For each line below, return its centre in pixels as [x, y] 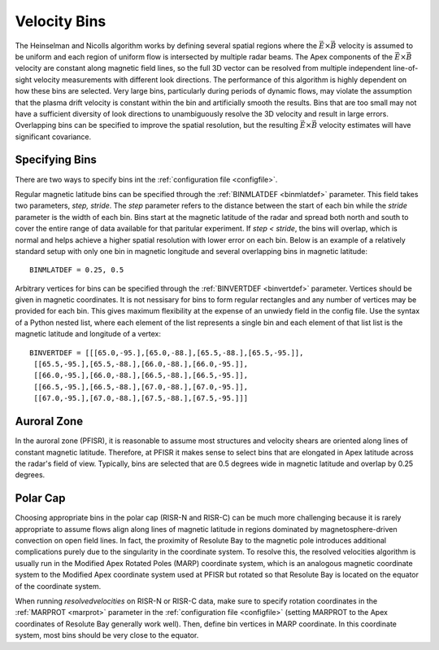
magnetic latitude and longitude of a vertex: [88, 334]
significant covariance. [53, 136]
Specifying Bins [56, 160]
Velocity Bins [61, 21]
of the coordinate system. [58, 586]
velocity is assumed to [376, 46]
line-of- [406, 68]
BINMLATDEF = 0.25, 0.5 [77, 270]
